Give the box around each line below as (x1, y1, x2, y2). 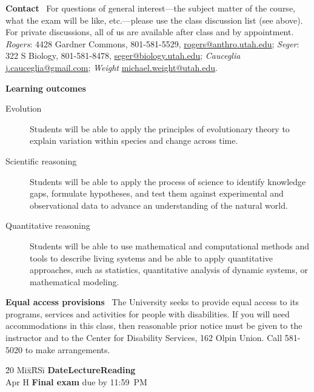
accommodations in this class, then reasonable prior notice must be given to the (5, 319, 302, 332)
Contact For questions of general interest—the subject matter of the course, (5, 2, 295, 14)
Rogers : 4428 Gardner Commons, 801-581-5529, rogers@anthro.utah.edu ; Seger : (5, 37, 299, 50)
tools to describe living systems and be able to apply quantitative (30, 251, 273, 264)
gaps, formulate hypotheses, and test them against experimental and (30, 187, 284, 200)
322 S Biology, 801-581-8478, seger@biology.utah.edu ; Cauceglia (5, 49, 241, 62)
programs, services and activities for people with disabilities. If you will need (5, 307, 290, 320)
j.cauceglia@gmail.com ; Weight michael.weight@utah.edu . (5, 61, 218, 73)
